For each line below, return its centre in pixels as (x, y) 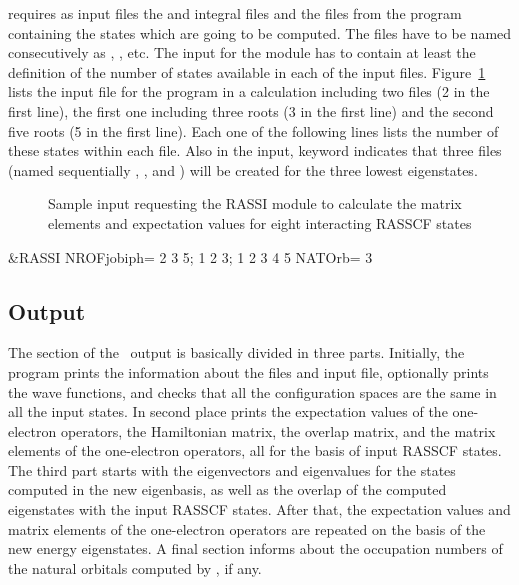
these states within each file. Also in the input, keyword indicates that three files (255, 150)
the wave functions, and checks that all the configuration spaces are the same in (252, 391)
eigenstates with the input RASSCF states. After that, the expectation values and (259, 509)
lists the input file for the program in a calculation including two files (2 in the (249, 91)
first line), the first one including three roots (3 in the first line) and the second (251, 110)
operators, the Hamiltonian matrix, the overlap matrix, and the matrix (278, 430)
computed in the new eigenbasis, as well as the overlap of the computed (227, 489)
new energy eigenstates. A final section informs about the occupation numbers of (255, 548)
